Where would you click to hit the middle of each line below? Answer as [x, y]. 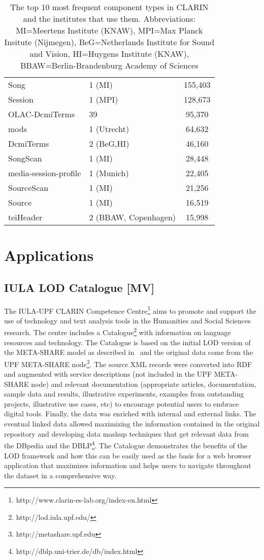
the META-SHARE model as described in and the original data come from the [129, 352]
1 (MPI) [104, 99]
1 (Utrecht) [109, 129]
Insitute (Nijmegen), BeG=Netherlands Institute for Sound [109, 42]
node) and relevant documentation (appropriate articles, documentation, [144, 384]
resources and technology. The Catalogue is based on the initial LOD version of [127, 342]
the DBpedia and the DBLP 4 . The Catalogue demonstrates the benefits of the [126, 444]
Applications [49, 255]
